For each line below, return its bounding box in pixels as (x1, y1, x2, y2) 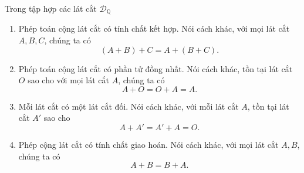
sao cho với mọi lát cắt (28, 74, 110, 86)
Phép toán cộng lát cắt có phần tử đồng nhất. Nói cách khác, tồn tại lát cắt (18, 62, 293, 74)
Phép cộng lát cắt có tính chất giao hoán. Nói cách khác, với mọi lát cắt (18, 138, 279, 151)
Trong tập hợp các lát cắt (5, 2, 97, 14)
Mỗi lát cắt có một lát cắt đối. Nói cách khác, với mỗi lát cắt (18, 100, 239, 112)
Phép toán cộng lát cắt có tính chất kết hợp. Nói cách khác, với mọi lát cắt (18, 22, 290, 35)
